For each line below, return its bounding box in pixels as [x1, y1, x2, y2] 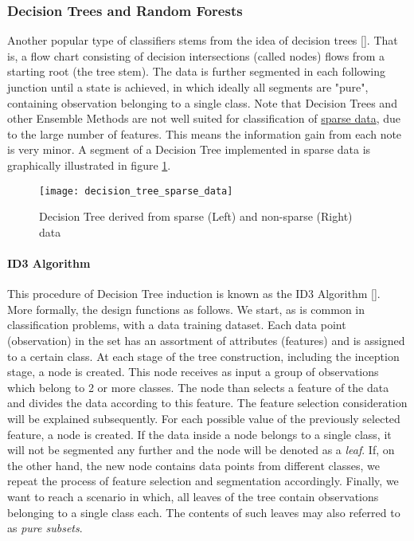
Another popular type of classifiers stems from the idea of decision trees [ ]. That [7, 32, 398, 49]
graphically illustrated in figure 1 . [7, 156, 171, 173]
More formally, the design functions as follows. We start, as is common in [7, 300, 365, 317]
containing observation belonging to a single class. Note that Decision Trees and [7, 94, 397, 111]
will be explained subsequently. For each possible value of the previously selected [7, 410, 400, 426]
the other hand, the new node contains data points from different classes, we [7, 457, 380, 473]
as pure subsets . [7, 519, 83, 536]
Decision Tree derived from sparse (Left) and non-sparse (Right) [39, 208, 353, 225]
